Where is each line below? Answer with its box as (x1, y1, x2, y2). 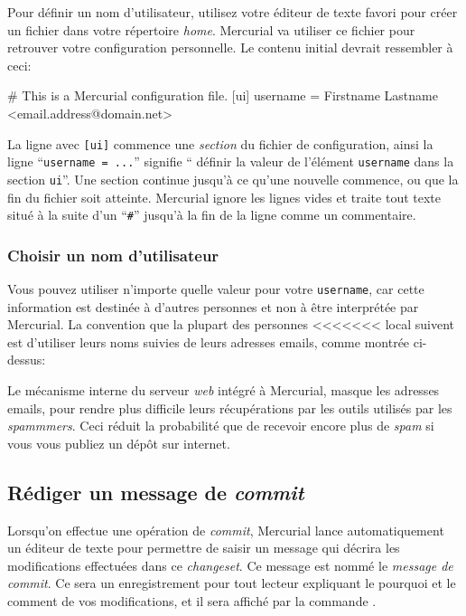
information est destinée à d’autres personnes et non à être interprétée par (7, 297, 419, 316)
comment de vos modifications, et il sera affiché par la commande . (7, 591, 377, 610)
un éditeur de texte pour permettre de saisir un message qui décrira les (7, 538, 400, 557)
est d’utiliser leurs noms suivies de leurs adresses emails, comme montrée (7, 332, 410, 351)
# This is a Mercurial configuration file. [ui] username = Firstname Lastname (7, 86, 438, 105)
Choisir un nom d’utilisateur (7, 243, 219, 266)
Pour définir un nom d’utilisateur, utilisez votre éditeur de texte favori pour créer (7, 3, 458, 21)
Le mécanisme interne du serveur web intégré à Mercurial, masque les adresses (7, 381, 440, 400)
